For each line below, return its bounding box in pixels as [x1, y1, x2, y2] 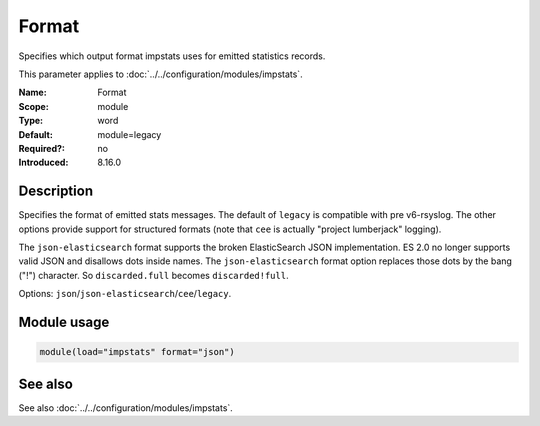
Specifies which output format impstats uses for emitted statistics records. [18, 50, 326, 62]
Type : [18, 115, 44, 127]
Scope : [18, 100, 49, 112]
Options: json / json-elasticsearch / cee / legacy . [18, 288, 232, 300]
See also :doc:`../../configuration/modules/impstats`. [18, 401, 234, 414]
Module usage [18, 313, 110, 330]
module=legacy [97, 128, 162, 140]
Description [18, 183, 94, 200]
